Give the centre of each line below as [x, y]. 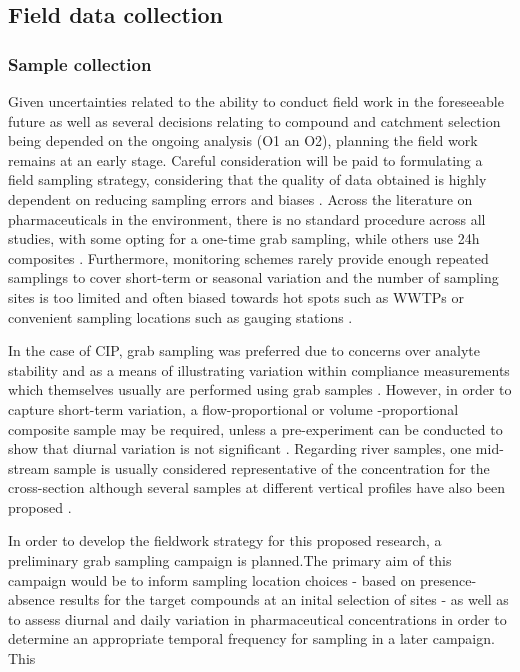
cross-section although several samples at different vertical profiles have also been [256, 487]
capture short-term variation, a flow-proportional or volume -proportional [233, 408]
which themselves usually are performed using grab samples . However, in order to [260, 389]
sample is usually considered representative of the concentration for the [271, 467]
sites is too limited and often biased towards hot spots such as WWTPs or [236, 296]
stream [29, 467]
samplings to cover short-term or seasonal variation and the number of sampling [253, 277]
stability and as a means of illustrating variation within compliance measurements [259, 369]
